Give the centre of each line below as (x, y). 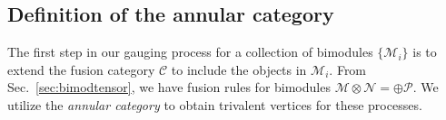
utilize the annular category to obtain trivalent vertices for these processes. (215, 104)
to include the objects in (239, 69)
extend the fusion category (81, 69)
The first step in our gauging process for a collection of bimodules (190, 52)
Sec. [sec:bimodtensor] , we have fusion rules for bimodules (169, 87)
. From (348, 69)
